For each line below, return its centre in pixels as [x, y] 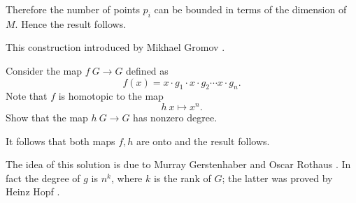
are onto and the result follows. [203, 141]
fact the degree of [43, 178]
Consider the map [44, 70]
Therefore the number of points [73, 9]
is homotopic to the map [111, 96]
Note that [27, 96]
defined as [147, 70]
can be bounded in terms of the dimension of [250, 9]
